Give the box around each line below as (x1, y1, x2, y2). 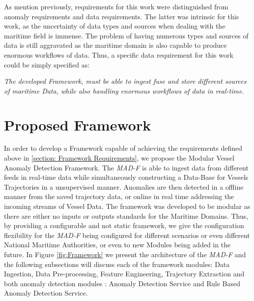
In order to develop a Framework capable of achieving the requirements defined (4, 143, 243, 153)
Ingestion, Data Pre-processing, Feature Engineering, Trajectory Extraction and (4, 268, 245, 279)
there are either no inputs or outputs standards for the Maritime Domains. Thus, (4, 210, 249, 221)
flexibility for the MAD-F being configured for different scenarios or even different (4, 230, 250, 240)
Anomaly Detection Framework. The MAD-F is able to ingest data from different (4, 162, 249, 172)
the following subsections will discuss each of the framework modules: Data (4, 259, 230, 269)
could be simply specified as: (4, 59, 90, 69)
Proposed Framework (4, 114, 151, 134)
